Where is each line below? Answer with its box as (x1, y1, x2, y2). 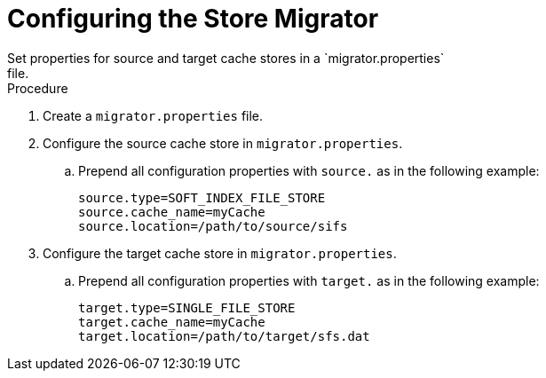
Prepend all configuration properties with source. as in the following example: (78, 162, 540, 178)
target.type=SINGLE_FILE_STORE (78, 300, 296, 315)
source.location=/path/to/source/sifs (78, 218, 348, 233)
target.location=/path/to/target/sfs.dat (78, 328, 370, 343)
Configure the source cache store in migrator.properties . (43, 135, 403, 151)
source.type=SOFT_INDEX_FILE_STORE (78, 190, 326, 205)
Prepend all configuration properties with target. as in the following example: (78, 272, 540, 288)
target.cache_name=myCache (78, 314, 265, 329)
